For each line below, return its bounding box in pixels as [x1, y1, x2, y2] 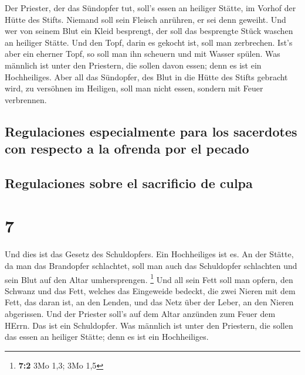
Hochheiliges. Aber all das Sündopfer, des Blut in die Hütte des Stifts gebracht [5, 70, 288, 83]
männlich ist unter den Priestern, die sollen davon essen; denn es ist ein [5, 59, 262, 71]
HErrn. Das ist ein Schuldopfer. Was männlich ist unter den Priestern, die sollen [5, 319, 293, 331]
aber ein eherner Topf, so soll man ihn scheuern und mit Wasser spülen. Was [5, 47, 280, 60]
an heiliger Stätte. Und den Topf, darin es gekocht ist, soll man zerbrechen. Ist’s [5, 36, 293, 48]
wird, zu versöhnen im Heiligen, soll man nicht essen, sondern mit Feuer [5, 82, 263, 94]
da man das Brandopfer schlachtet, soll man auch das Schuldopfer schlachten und [5, 260, 297, 272]
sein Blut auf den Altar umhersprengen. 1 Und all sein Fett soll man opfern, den [5, 271, 293, 285]
